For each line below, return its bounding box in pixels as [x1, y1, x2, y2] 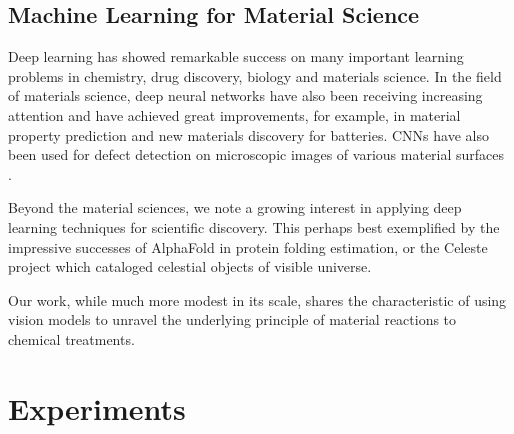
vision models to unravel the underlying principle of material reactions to [8, 309, 457, 330]
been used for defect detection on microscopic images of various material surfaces [8, 144, 505, 165]
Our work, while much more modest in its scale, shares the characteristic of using [8, 289, 507, 310]
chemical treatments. [8, 328, 135, 349]
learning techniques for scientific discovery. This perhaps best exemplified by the [8, 216, 500, 237]
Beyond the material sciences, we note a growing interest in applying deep [8, 197, 462, 218]
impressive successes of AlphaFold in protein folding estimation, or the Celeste [8, 236, 488, 257]
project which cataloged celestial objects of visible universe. [8, 256, 372, 277]
